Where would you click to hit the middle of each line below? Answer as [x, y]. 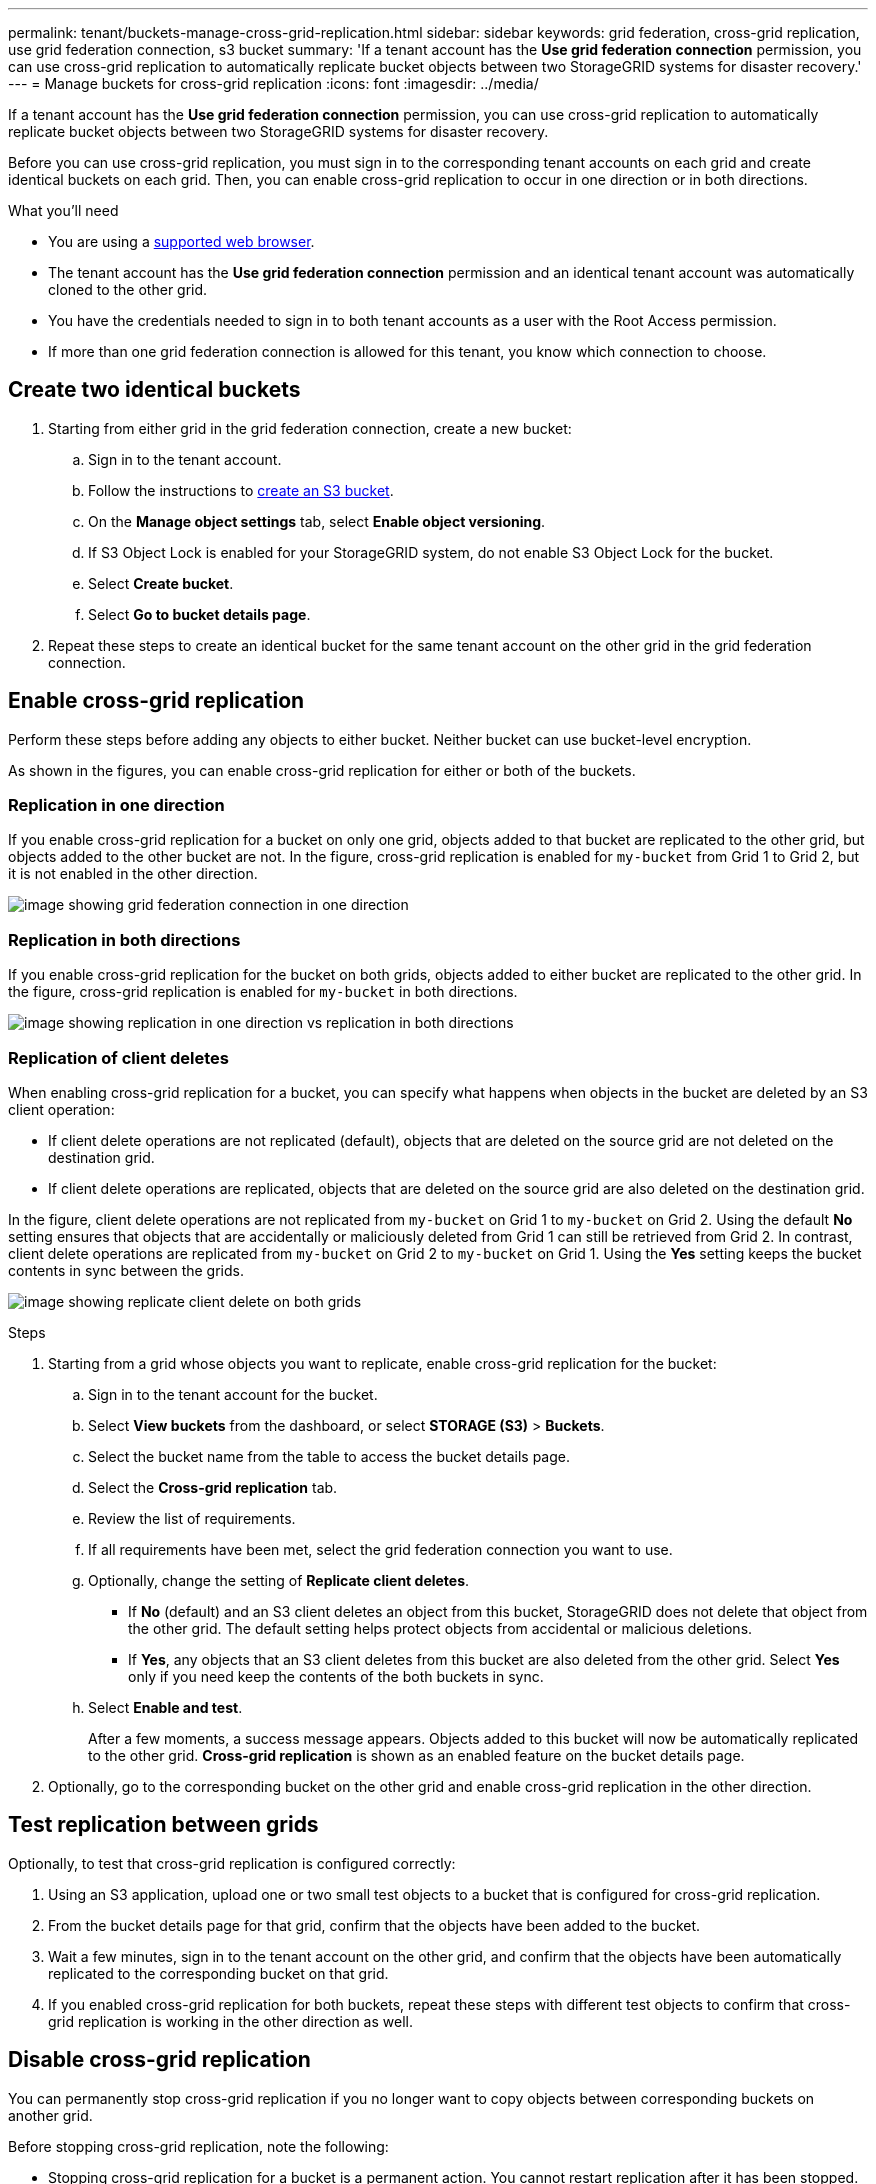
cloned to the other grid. [128, 289]
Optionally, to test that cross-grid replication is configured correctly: [232, 1863]
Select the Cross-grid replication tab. [213, 1487]
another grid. [50, 2115]
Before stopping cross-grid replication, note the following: [198, 2146]
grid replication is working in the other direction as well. [230, 2021]
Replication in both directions [124, 939]
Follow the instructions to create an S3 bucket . [241, 490]
